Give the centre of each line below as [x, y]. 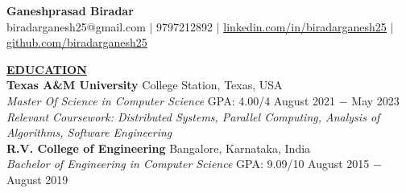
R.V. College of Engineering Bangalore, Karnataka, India [159, 148]
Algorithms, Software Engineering [89, 132]
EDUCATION [47, 69]
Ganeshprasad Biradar [70, 10]
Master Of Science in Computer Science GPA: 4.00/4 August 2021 [171, 100]
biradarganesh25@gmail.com [76, 26]
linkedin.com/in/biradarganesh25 [305, 26]
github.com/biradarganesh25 [77, 42]
